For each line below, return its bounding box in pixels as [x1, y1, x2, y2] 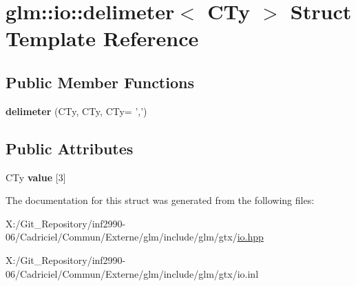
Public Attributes [6, 137, 134, 159]
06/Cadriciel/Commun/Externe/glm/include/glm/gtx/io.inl [6, 266, 259, 280]
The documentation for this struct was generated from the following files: [6, 193, 315, 207]
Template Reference [6, 24, 199, 52]
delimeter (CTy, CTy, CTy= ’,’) [6, 103, 147, 118]
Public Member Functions [6, 71, 194, 92]
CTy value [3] [6, 170, 66, 184]
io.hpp [237, 229, 264, 244]
